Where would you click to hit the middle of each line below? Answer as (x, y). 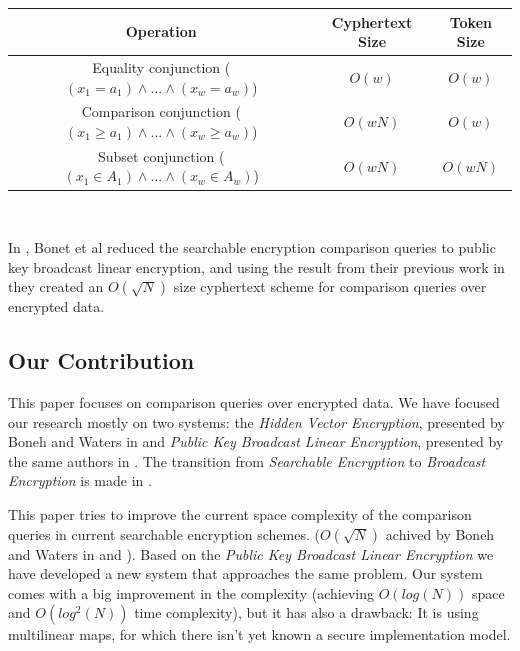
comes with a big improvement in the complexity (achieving (191, 592)
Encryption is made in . (80, 480)
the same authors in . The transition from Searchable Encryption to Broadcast (247, 460)
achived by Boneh (440, 533)
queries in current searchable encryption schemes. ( (164, 533)
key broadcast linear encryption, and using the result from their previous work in (256, 266)
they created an (56, 286)
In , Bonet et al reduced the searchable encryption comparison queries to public (252, 247)
